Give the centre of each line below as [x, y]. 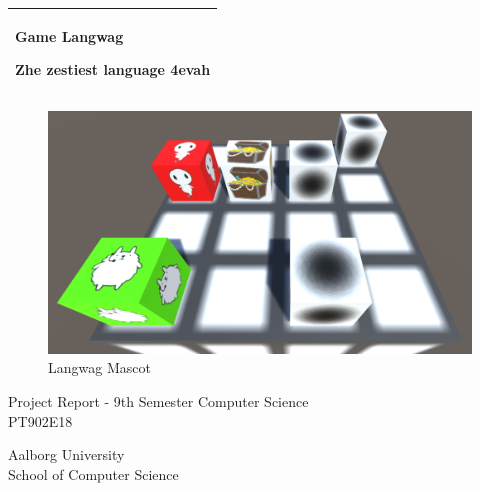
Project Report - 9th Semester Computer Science [158, 401]
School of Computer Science [93, 473]
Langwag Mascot [99, 367]
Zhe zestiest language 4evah [113, 69]
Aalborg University [66, 454]
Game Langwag [69, 35]
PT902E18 [40, 420]
